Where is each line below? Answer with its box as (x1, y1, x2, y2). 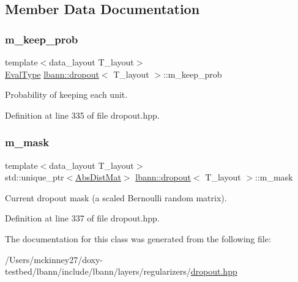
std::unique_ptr (5, 171, 64, 184)
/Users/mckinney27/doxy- (5, 253, 103, 265)
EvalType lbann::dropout (5, 67, 99, 80)
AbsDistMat (75, 171, 121, 184)
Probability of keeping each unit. (5, 88, 128, 101)
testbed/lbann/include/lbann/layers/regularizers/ (5, 265, 191, 278)
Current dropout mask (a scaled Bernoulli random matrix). (5, 191, 227, 204)
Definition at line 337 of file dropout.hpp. (5, 212, 160, 224)
